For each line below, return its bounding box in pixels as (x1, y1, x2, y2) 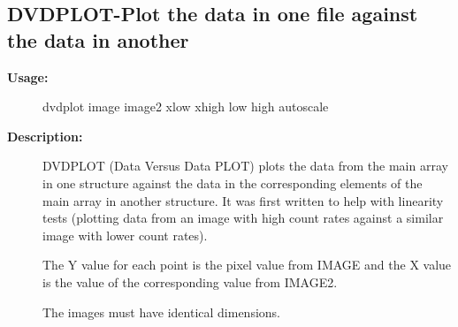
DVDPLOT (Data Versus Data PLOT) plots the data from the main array (42, 156, 448, 175)
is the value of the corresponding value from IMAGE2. (42, 272, 338, 291)
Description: (7, 126, 83, 145)
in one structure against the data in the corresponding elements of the (42, 173, 423, 192)
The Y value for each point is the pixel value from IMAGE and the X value (42, 255, 452, 274)
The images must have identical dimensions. (42, 302, 280, 321)
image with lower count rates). (42, 225, 208, 244)
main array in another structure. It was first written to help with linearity (42, 191, 444, 209)
